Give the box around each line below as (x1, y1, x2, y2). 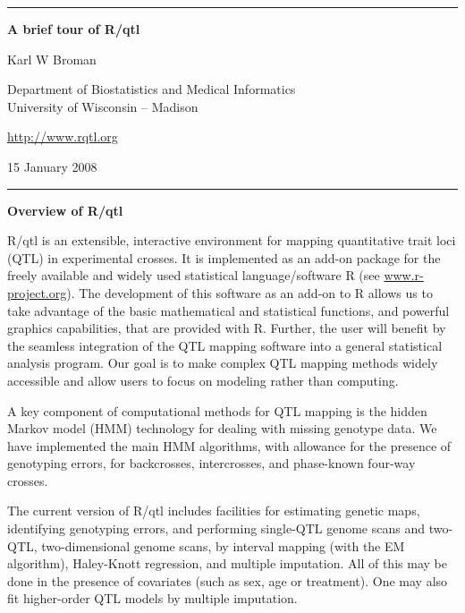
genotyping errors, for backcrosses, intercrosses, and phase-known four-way (7, 454, 416, 473)
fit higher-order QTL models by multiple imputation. (7, 589, 298, 608)
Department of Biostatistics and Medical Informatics (7, 80, 296, 98)
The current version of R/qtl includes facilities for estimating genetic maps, (7, 501, 420, 520)
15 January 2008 (7, 157, 97, 175)
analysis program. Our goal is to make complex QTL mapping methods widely (7, 353, 438, 372)
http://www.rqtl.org (7, 127, 118, 146)
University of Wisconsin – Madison (7, 97, 199, 115)
